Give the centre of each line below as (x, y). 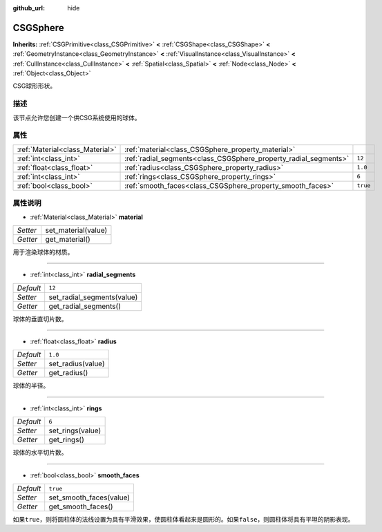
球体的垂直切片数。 (40, 319)
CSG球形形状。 (35, 86)
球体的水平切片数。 (40, 453)
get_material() (68, 239)
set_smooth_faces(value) (89, 497)
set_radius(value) (77, 364)
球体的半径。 (31, 386)
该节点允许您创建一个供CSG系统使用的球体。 (77, 117)
